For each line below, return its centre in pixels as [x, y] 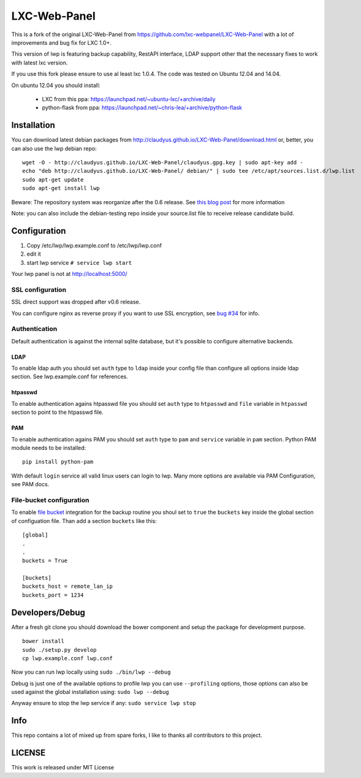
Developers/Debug [48, 612]
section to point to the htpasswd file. [57, 412]
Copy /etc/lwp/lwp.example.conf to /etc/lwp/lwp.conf [94, 245]
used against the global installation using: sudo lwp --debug [90, 692]
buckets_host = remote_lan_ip [68, 586]
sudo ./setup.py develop [59, 650]
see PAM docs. [30, 484]
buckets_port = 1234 [53, 595]
